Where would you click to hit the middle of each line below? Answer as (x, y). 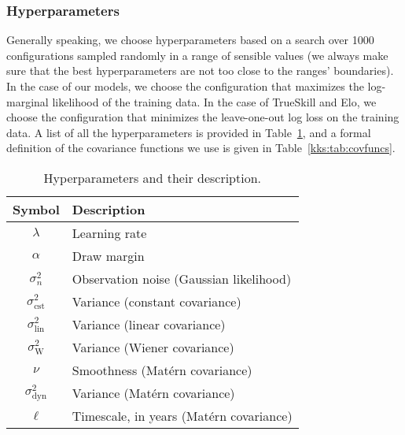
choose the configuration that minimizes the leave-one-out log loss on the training (203, 117)
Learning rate (109, 232)
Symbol (36, 209)
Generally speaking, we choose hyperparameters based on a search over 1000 (190, 40)
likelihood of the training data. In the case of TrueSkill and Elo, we (214, 101)
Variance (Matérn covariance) (153, 392)
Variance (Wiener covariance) (153, 347)
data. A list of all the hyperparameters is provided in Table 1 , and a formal (189, 132)
